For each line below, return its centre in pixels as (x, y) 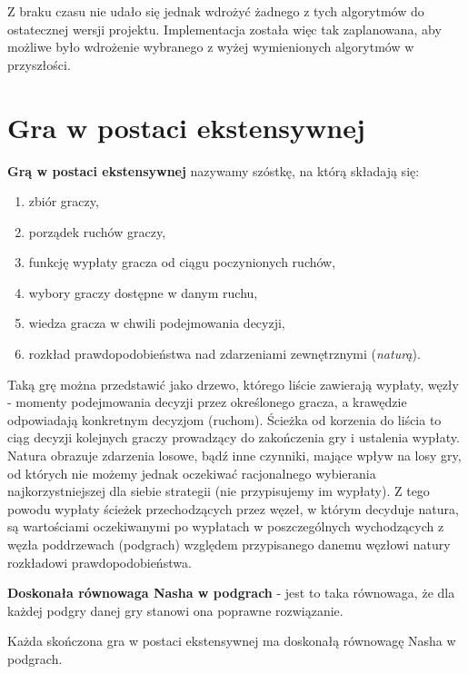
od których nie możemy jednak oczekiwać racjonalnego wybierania (192, 473)
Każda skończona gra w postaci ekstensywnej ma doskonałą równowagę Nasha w (232, 641)
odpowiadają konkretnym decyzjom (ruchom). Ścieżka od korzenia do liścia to (224, 419)
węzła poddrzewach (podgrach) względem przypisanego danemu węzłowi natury (229, 544)
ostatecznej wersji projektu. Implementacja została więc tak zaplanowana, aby (224, 29)
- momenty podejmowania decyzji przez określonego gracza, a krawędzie (207, 402)
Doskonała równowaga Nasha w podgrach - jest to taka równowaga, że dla (231, 593)
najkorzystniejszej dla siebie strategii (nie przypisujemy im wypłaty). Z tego (219, 491)
